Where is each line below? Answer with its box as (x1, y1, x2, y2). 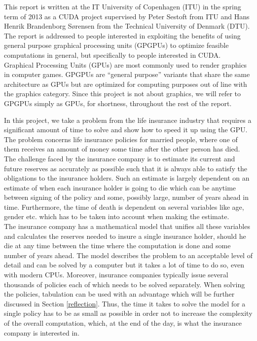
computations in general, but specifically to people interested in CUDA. (4, 49, 221, 60)
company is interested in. (4, 327, 80, 338)
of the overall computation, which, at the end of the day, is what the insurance (4, 318, 242, 328)
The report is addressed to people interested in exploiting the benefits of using (4, 30, 241, 40)
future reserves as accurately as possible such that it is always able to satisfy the (4, 163, 247, 173)
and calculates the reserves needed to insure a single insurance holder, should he (4, 230, 246, 241)
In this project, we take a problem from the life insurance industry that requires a (4, 114, 252, 125)
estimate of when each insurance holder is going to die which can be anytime (4, 182, 236, 192)
